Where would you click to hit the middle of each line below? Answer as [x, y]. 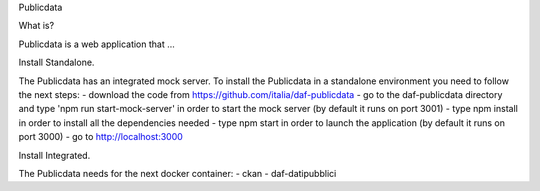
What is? [36, 26]
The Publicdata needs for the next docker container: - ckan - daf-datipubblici [177, 173]
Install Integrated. [54, 155]
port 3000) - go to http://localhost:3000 [101, 137]
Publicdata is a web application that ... [96, 44]
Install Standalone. [56, 62]
